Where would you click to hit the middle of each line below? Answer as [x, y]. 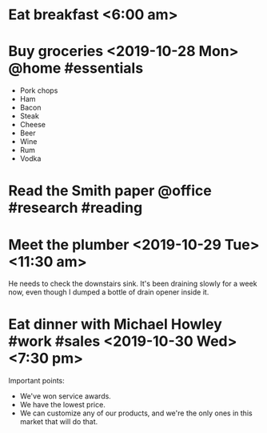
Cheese [33, 125]
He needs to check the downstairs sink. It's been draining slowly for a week [133, 284]
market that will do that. [59, 422]
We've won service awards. [66, 396]
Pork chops [39, 90]
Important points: [37, 381]
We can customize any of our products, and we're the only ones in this [136, 413]
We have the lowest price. [62, 405]
